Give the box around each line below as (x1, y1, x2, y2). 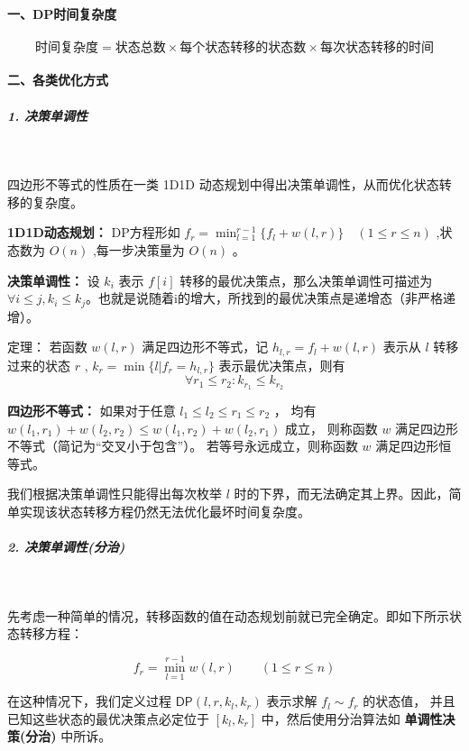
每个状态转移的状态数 (179, 41, 307, 54)
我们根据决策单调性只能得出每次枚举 (7, 484, 222, 503)
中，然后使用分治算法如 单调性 (261, 709, 443, 728)
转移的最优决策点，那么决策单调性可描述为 (179, 270, 433, 289)
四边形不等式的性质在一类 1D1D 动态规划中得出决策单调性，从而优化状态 (7, 175, 439, 194)
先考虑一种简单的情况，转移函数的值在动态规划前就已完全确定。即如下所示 (7, 606, 449, 625)
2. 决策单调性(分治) (7, 537, 125, 556)
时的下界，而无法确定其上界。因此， (234, 484, 449, 503)
